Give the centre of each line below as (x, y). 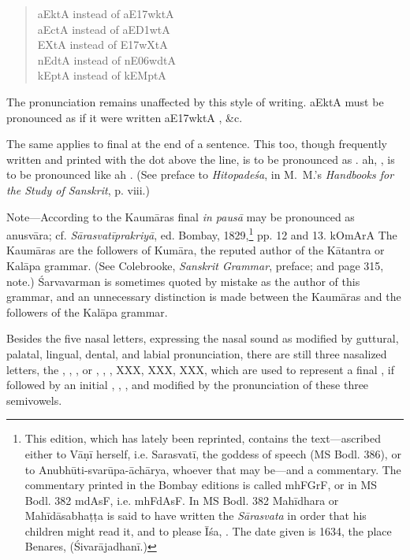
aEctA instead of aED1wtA (104, 29)
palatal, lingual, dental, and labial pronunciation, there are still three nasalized (197, 353)
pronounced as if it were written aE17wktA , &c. (125, 117)
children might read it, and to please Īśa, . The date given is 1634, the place (208, 530)
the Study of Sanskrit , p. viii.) (78, 189)
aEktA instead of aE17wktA (106, 13)
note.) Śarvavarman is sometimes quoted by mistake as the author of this (183, 281)
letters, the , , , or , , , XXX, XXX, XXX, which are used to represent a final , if (200, 369)
